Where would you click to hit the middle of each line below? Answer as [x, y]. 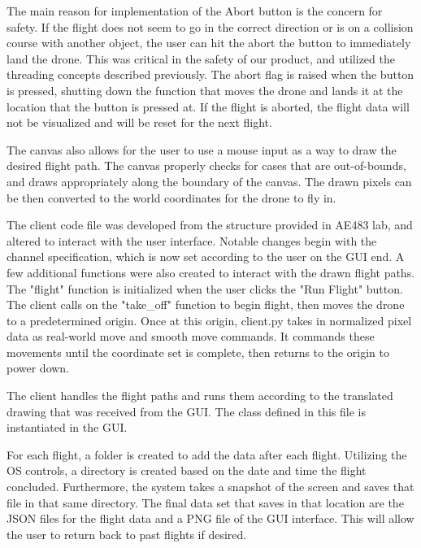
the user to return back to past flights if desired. [127, 534]
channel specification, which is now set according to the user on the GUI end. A [206, 257]
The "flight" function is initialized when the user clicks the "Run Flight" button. [205, 288]
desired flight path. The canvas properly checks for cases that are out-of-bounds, [206, 165]
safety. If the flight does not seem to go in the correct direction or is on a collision [210, 26]
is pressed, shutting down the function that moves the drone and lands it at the [205, 90]
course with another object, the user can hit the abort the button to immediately [209, 43]
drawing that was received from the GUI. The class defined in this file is [186, 411]
